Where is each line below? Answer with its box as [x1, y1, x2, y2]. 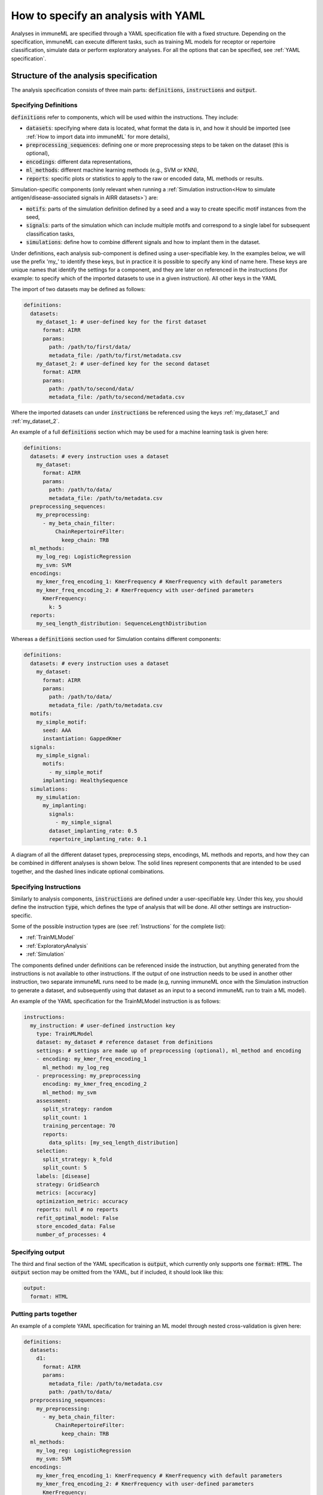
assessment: [36, 1097, 72, 1105]
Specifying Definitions [11, 101, 78, 109]
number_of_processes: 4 [36, 1231, 106, 1238]
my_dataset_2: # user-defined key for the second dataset [36, 360, 210, 367]
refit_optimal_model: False [36, 1215, 119, 1221]
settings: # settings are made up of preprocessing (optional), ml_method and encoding [36, 1047, 301, 1054]
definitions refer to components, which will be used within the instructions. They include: [11, 114, 239, 121]
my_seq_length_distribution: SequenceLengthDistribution [36, 620, 207, 627]
